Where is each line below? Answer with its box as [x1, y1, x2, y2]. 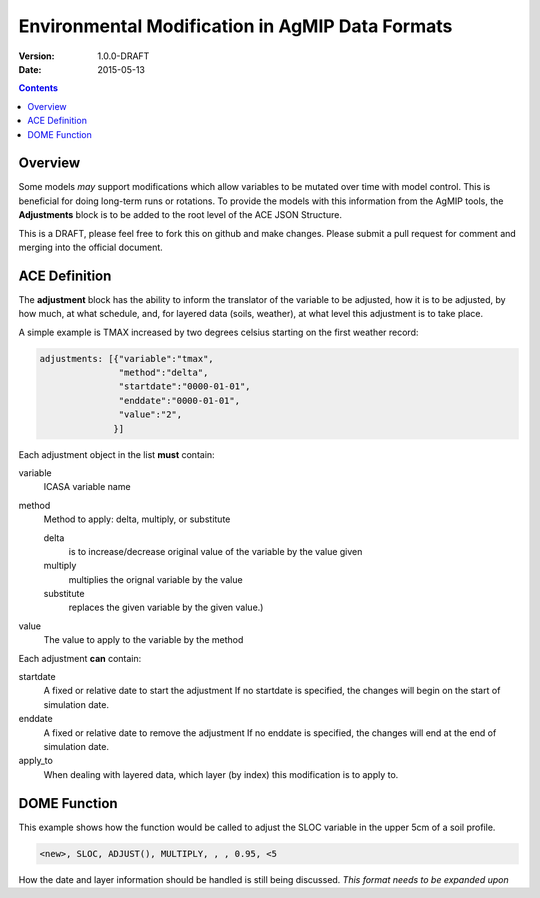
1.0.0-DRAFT [97, 50, 150, 62]
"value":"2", [118, 409, 183, 420]
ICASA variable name [43, 481, 131, 493]
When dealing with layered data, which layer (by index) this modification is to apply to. [43, 768, 399, 780]
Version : [18, 50, 55, 62]
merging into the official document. [18, 241, 164, 253]
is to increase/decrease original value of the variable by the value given [68, 545, 363, 557]
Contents [18, 82, 59, 94]
